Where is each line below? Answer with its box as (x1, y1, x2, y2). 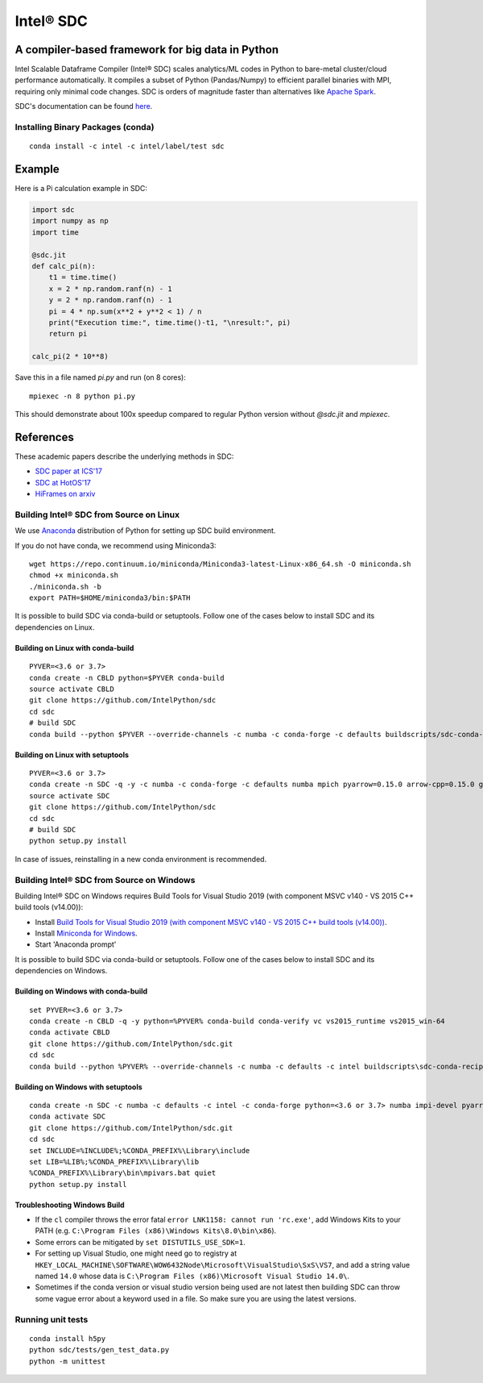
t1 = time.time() (48, 273, 118, 282)
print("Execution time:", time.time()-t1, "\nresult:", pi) (48, 318, 291, 327)
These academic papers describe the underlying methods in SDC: (14, 452, 234, 461)
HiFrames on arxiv (35, 489, 96, 498)
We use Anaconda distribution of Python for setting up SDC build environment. (14, 526, 276, 535)
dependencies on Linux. (14, 622, 95, 632)
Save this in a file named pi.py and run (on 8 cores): (14, 373, 187, 382)
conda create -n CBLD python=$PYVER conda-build (29, 673, 225, 682)
